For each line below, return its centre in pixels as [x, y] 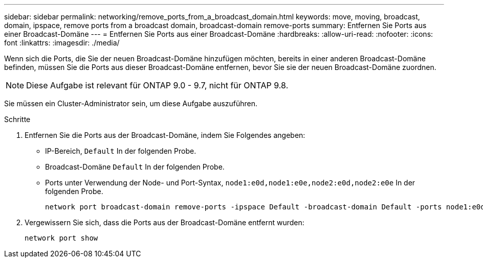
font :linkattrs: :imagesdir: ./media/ [62, 43]
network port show [61, 238]
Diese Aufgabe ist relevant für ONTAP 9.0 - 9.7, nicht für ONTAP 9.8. [157, 85]
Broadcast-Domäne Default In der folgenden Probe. [135, 167]
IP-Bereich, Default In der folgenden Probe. [121, 151]
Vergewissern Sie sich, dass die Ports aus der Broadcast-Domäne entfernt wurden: [164, 222]
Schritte [17, 119]
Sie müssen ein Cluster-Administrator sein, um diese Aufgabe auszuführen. [131, 103]
